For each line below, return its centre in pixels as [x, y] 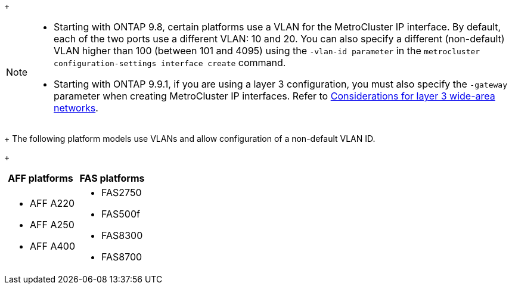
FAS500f [121, 214]
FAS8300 [122, 235]
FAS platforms [112, 178]
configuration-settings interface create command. [170, 63]
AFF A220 [52, 203]
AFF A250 [52, 225]
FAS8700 [122, 257]
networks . [76, 108]
